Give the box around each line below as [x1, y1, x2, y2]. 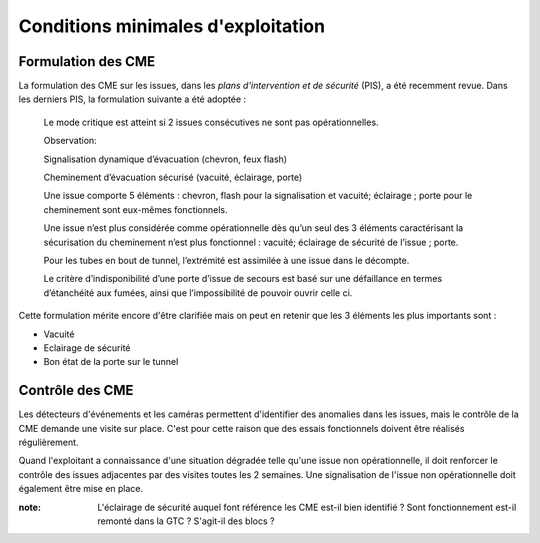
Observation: [43, 135, 97, 147]
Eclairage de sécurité [43, 341, 131, 354]
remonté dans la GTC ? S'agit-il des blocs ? [97, 515, 275, 527]
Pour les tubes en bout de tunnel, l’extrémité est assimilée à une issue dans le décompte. [43, 254, 410, 266]
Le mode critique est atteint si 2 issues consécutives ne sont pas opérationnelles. [43, 116, 379, 128]
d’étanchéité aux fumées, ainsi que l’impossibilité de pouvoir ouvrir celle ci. [43, 286, 353, 299]
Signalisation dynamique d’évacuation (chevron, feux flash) [43, 153, 288, 165]
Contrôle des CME [18, 382, 134, 399]
